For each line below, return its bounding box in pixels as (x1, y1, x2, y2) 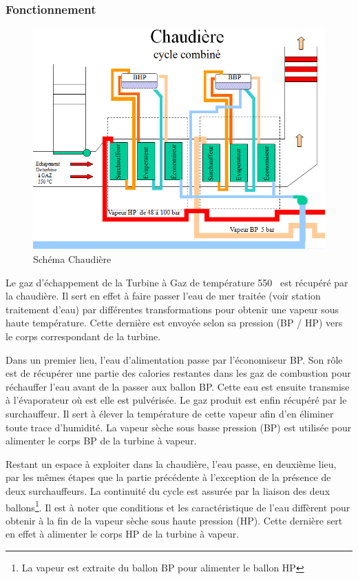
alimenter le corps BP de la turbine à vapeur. (6, 433, 197, 448)
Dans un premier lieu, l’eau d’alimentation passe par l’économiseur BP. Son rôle (6, 352, 343, 366)
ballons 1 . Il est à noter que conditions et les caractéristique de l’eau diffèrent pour (6, 498, 350, 514)
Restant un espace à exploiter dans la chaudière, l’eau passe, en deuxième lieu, (6, 456, 337, 471)
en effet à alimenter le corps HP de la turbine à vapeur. (6, 527, 240, 541)
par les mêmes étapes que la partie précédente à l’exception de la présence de (6, 470, 331, 484)
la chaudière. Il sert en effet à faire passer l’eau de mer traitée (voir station (6, 288, 321, 303)
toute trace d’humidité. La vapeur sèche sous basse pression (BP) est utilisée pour (6, 420, 352, 434)
